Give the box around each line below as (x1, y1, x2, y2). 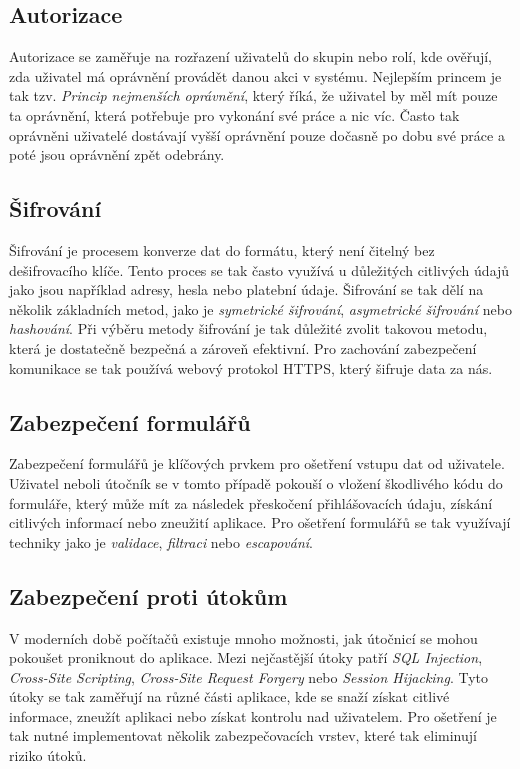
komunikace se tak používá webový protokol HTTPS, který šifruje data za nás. (9, 357, 493, 378)
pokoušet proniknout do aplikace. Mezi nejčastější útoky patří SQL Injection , (9, 647, 483, 668)
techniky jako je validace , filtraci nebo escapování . (9, 531, 314, 552)
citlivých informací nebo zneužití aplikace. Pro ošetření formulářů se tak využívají (9, 512, 511, 533)
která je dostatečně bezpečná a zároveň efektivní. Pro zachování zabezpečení (9, 337, 477, 358)
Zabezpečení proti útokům (9, 580, 288, 611)
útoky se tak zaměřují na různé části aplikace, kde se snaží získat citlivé (9, 686, 450, 707)
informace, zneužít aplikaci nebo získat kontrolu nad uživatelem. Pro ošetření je (9, 705, 497, 726)
